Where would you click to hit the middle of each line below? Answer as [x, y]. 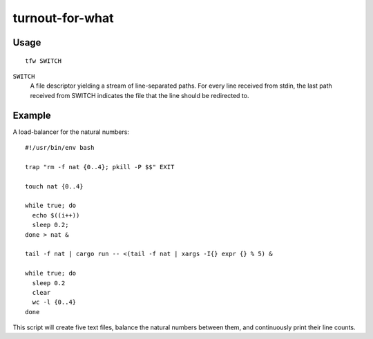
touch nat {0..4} [54, 186]
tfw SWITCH [44, 61]
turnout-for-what [63, 18]
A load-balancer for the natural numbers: [71, 132]
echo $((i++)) [56, 215]
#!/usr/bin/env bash [60, 148]
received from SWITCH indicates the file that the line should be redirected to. [140, 95]
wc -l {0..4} [54, 302]
